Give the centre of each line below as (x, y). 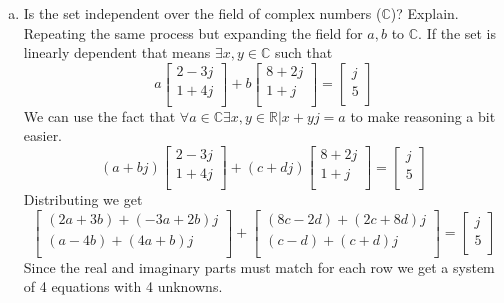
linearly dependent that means (117, 52)
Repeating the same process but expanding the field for (193, 32)
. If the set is (457, 32)
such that (303, 52)
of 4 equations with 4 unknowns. (123, 286)
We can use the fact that (99, 115)
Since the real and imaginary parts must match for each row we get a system (259, 266)
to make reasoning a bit (423, 115)
